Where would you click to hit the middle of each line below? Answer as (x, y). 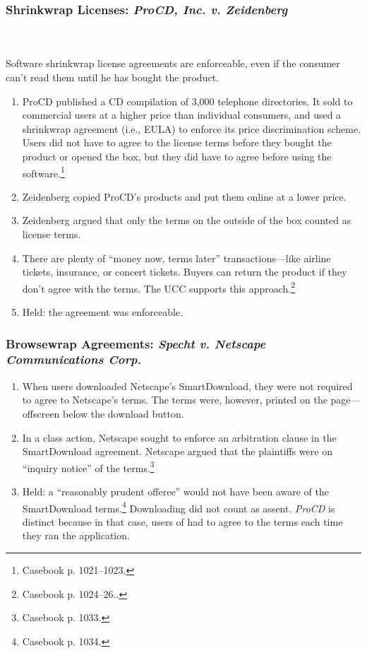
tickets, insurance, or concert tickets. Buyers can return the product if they (185, 272)
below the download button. (124, 413)
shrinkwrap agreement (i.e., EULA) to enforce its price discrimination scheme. (192, 128)
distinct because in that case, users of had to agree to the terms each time (182, 521)
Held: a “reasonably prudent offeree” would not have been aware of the (176, 491)
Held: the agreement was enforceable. (103, 312)
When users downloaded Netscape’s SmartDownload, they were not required (187, 386)
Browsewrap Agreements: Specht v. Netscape (136, 343)
